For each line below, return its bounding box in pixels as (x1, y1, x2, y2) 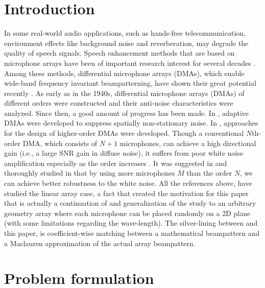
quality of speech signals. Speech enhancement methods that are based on (4, 47, 235, 58)
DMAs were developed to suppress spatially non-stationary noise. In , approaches (4, 117, 258, 128)
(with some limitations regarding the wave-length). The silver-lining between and (4, 218, 258, 228)
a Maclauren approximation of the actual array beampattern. (4, 237, 196, 248)
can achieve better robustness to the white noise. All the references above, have (4, 178, 252, 188)
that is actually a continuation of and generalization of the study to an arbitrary (4, 198, 256, 208)
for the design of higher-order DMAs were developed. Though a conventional (4, 128, 244, 138)
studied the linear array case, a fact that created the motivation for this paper (4, 187, 249, 198)
